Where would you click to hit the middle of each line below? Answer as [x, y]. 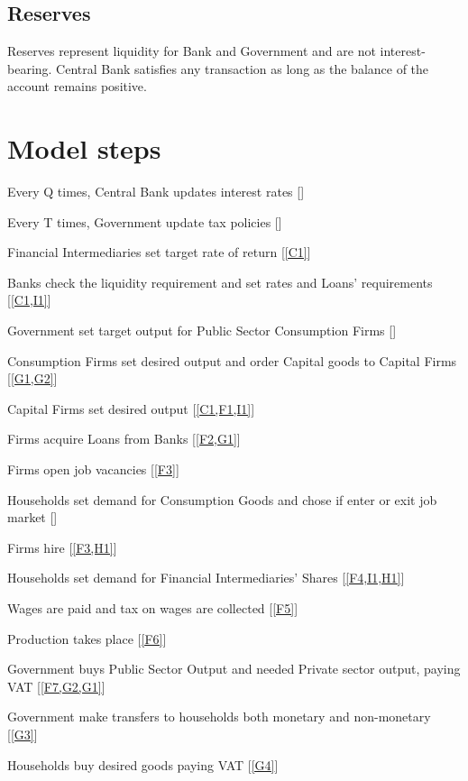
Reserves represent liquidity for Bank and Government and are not [192, 51]
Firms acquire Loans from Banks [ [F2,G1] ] [124, 439]
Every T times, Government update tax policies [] [145, 221]
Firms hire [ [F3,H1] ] [62, 547]
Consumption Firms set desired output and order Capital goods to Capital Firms [232, 360]
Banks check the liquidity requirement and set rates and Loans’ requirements [220, 282]
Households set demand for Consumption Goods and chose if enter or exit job [222, 499]
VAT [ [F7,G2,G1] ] [56, 686]
